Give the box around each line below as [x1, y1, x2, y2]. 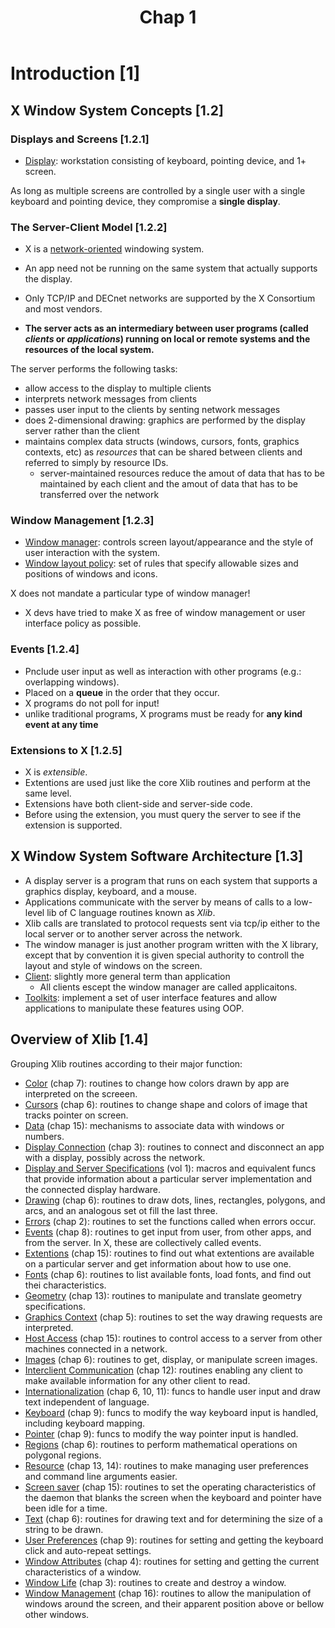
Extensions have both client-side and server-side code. [24, 798, 253, 810]
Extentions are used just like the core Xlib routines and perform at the [24, 777, 312, 789]
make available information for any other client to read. [24, 1374, 251, 1386]
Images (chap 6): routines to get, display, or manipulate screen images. [24, 1353, 318, 1365]
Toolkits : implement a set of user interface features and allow [24, 991, 278, 1003]
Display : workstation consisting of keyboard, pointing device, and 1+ [24, 154, 307, 166]
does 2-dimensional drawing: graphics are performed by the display [24, 414, 306, 426]
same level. [24, 787, 72, 800]
